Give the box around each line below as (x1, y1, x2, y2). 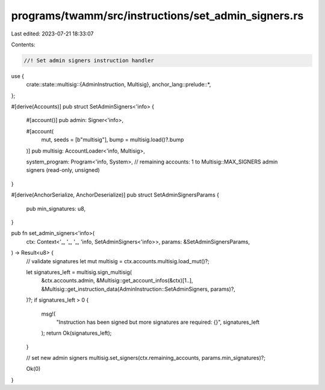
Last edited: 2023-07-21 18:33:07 (11, 30, 94, 37)
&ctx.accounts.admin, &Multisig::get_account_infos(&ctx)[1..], (41, 277, 193, 284)
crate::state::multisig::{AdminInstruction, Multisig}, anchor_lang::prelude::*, (26, 81, 211, 88)
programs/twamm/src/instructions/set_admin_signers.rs (11, 9, 304, 22)
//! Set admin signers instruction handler (23, 57, 155, 64)
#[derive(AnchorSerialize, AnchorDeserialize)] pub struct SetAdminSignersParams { (11, 191, 220, 198)
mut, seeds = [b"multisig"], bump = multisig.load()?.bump (41, 136, 184, 144)
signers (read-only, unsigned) (26, 166, 101, 174)
